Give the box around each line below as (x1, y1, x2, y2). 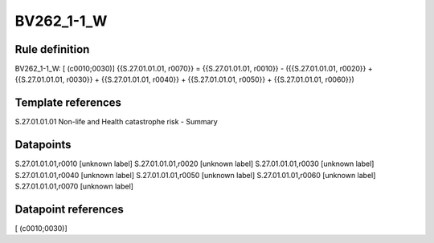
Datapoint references (14, 202, 125, 216)
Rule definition (14, 43, 90, 56)
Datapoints (14, 138, 72, 152)
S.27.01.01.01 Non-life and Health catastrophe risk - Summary (14, 117, 219, 127)
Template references (14, 96, 122, 110)
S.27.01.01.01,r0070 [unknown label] (14, 181, 134, 192)
